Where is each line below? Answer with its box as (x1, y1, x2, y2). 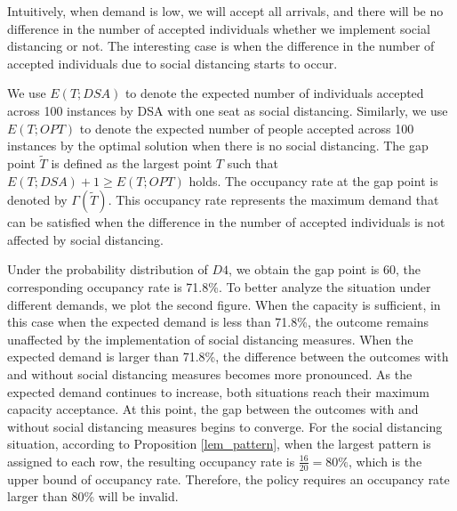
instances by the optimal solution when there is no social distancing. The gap (7, 136, 429, 155)
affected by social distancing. (7, 230, 164, 248)
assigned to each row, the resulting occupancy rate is (7, 451, 295, 470)
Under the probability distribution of (7, 260, 208, 279)
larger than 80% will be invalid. (7, 487, 179, 506)
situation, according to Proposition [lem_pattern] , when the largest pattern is (7, 434, 431, 453)
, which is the (348, 451, 422, 470)
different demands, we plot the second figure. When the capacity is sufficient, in (7, 295, 441, 313)
